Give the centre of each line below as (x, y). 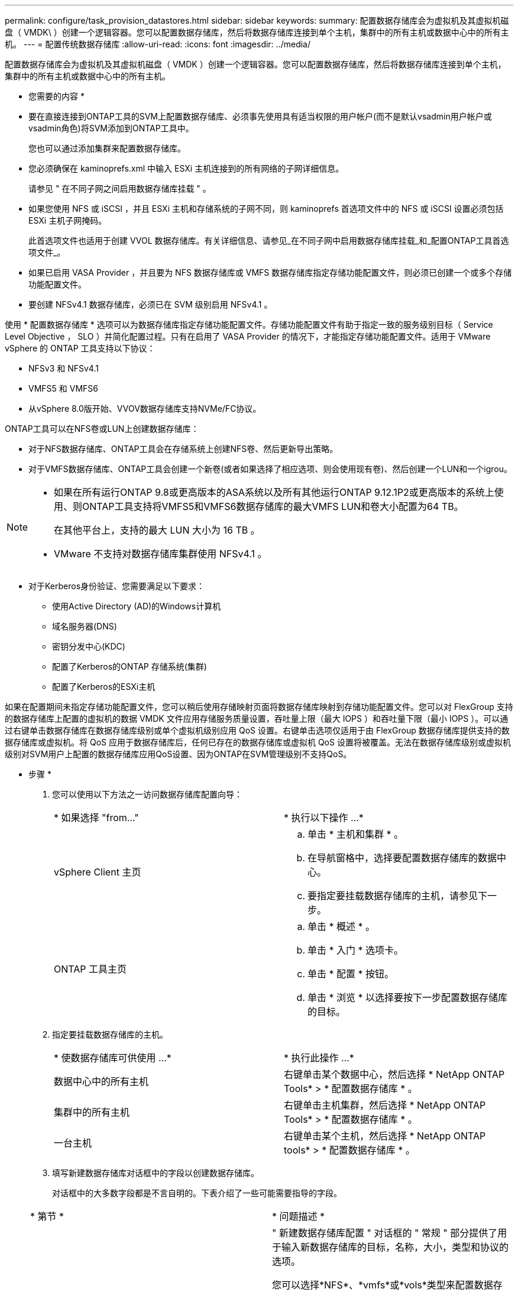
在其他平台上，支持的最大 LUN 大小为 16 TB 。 (157, 530)
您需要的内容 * (56, 96)
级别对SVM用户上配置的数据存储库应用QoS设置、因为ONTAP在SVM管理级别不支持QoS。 (178, 754)
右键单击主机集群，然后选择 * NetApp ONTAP (385, 1105)
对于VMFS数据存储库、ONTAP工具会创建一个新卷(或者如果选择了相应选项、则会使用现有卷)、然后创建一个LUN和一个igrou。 (271, 469)
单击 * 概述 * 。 (341, 926)
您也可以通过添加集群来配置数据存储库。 (107, 148)
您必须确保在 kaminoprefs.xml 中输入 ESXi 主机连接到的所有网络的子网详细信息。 (186, 168)
